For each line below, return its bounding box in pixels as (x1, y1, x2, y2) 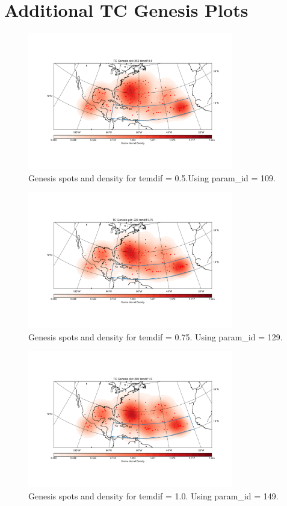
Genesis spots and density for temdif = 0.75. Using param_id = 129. (28, 330, 283, 343)
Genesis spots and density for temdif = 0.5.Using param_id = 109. (28, 171, 276, 184)
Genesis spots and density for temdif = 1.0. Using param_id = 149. (28, 489, 279, 502)
